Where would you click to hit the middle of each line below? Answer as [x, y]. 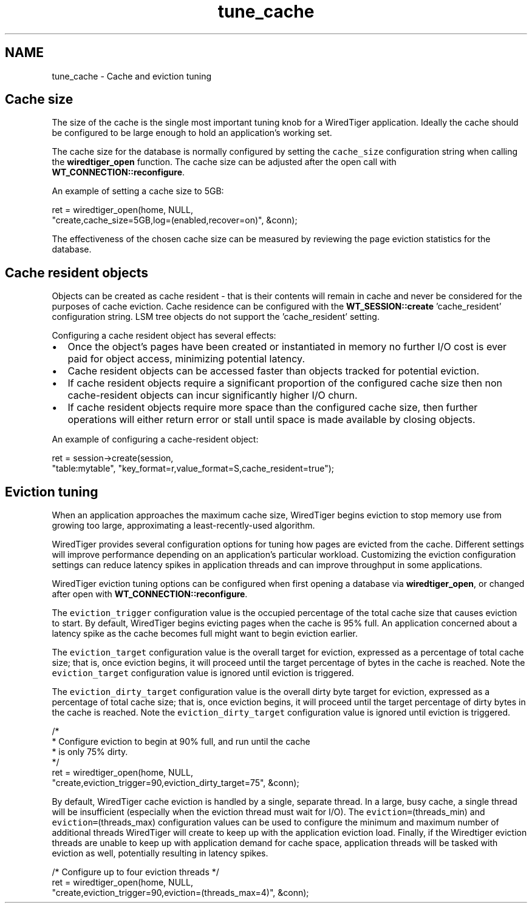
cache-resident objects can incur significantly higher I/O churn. [213, 395]
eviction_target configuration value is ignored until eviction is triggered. [203, 673]
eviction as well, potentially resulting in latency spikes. [160, 853]
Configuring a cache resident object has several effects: [164, 336]
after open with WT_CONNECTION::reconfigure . [150, 594]
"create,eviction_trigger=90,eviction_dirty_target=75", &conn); [176, 783]
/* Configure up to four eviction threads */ [135, 872]
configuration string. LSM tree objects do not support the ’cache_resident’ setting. [216, 317]
